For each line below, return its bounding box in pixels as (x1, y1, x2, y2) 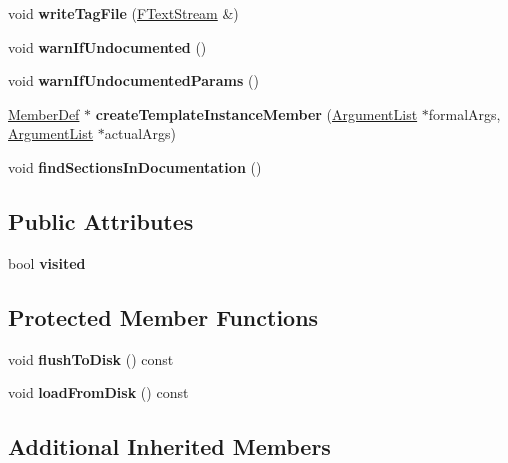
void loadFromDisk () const (8, 382, 189, 403)
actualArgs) (104, 123, 177, 144)
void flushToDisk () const (8, 348, 174, 369)
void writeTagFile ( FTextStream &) (8, 3, 239, 23)
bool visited (8, 252, 86, 273)
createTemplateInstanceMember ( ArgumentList (95, 103, 418, 124)
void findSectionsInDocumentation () (8, 156, 262, 177)
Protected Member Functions (8, 301, 319, 332)
